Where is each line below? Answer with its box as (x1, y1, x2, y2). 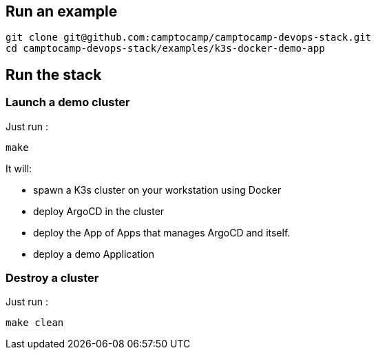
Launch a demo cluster (6, 95, 130, 110)
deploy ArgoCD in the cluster (33, 205, 165, 217)
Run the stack (6, 65, 102, 83)
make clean (6, 317, 64, 329)
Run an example (6, 3, 118, 20)
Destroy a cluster (6, 271, 99, 285)
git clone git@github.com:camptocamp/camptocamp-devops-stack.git (6, 32, 372, 43)
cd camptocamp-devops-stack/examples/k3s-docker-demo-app (6, 43, 325, 54)
